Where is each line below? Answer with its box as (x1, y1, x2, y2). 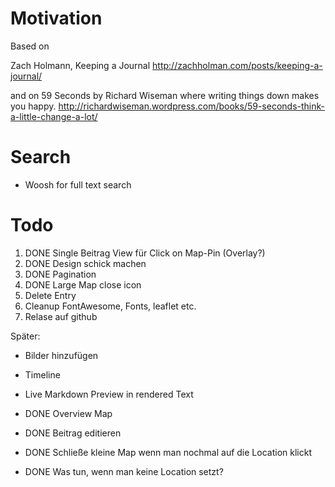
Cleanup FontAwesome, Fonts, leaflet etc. (24, 300, 197, 312)
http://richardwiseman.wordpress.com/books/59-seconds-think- (58, 100, 325, 112)
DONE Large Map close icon (24, 278, 142, 291)
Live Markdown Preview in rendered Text (24, 388, 194, 400)
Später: (10, 330, 41, 342)
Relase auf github (24, 310, 98, 322)
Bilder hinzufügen (24, 349, 99, 361)
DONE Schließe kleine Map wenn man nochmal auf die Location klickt (24, 446, 312, 458)
